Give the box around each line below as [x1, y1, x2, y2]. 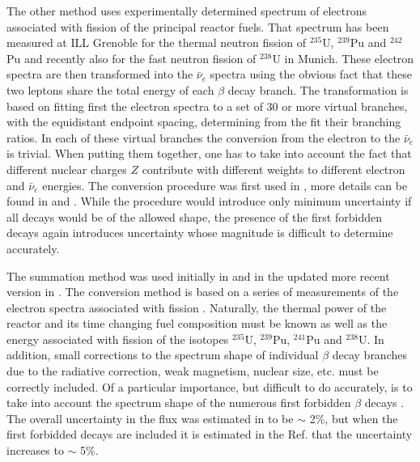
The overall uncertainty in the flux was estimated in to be [6, 409, 294, 426]
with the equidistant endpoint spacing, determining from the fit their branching [6, 113, 401, 130]
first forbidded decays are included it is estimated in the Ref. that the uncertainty [6, 426, 413, 443]
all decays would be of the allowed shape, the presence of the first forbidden [6, 208, 382, 225]
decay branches [332, 346, 407, 363]
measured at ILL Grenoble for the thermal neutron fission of [6, 34, 306, 51]
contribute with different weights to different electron [142, 160, 405, 177]
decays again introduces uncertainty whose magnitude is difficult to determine [6, 224, 393, 241]
